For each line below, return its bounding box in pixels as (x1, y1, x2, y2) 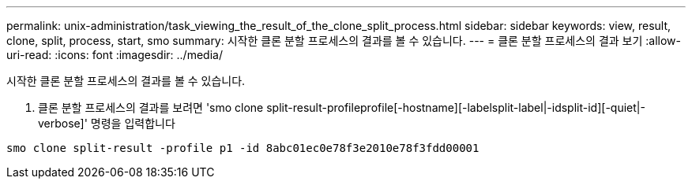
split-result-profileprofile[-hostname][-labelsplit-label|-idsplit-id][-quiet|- (266, 101, 645, 114)
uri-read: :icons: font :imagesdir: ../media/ (6, 48, 223, 61)
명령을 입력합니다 (90, 117, 175, 130)
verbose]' (38, 117, 88, 130)
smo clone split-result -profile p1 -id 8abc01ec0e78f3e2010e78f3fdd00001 (6, 142, 480, 154)
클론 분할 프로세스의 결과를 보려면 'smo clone (38, 101, 264, 114)
